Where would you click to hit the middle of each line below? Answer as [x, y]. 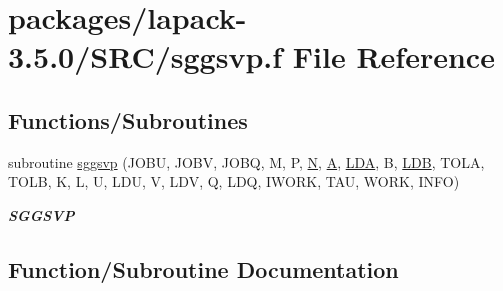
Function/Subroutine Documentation [203, 268]
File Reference [393, 56]
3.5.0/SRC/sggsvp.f [145, 56]
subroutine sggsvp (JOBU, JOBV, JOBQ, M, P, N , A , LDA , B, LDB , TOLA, [246, 161]
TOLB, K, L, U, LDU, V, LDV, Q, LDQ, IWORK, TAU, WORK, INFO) [234, 181]
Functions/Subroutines [128, 119]
